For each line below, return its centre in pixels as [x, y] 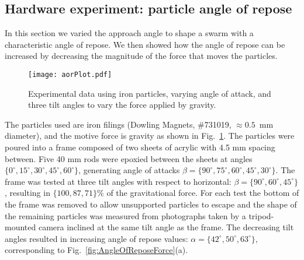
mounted [20, 227]
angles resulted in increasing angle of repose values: [96, 238]
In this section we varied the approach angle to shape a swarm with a [129, 33]
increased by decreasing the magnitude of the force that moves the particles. [141, 56]
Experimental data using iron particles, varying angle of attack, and [150, 93]
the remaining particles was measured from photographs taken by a [125, 215]
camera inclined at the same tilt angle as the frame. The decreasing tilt [166, 227]
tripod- [261, 215]
